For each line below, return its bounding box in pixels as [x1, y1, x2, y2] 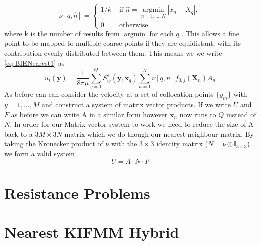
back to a [4, 128, 33, 139]
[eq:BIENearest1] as [4, 57, 65, 68]
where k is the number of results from [4, 28, 120, 38]
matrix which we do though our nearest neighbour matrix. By [64, 128, 254, 139]
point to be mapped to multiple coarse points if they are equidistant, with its [4, 38, 241, 48]
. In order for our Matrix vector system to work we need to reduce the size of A [10, 119, 254, 129]
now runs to [179, 109, 216, 119]
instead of [226, 109, 256, 119]
